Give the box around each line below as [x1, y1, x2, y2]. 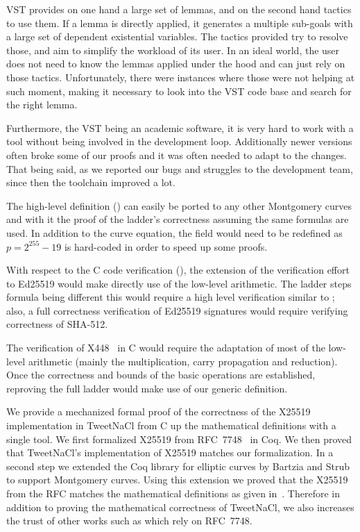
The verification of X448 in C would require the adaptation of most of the [6, 340, 325, 355]
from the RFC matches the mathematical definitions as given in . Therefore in [6, 486, 340, 500]
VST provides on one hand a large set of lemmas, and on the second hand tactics [6, 2, 352, 16]
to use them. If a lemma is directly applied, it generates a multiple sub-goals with [6, 15, 353, 30]
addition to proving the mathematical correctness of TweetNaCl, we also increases [6, 499, 354, 514]
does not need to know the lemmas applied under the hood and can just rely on [6, 56, 345, 71]
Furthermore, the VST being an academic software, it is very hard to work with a [6, 120, 354, 135]
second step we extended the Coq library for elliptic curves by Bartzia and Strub [6, 458, 350, 473]
